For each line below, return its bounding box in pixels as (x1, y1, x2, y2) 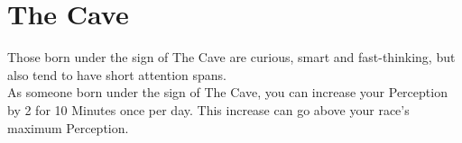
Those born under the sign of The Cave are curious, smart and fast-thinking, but (7, 48, 456, 67)
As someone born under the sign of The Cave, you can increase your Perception (7, 83, 448, 102)
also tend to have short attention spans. (7, 65, 227, 84)
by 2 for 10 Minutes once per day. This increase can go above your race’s (7, 100, 410, 119)
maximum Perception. (7, 118, 129, 137)
